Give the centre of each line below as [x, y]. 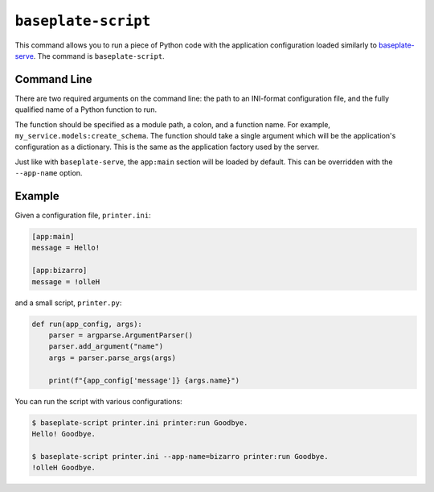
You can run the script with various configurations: [98, 401]
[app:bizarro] [59, 271]
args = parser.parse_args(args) [113, 358]
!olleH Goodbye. [64, 468]
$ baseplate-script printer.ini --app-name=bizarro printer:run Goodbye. [180, 456]
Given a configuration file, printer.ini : [83, 215]
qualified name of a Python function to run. [86, 110]
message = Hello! [66, 248]
